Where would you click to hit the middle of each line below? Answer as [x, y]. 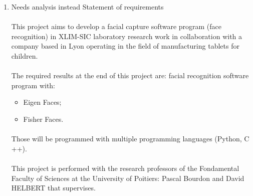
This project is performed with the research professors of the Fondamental [125, 168]
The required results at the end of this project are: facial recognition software [130, 75]
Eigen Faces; [42, 102]
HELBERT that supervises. [53, 188]
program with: [33, 85]
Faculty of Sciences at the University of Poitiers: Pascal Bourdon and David [128, 178]
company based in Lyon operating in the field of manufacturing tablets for [125, 46]
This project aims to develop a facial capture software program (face [116, 26]
